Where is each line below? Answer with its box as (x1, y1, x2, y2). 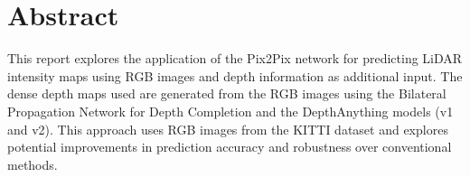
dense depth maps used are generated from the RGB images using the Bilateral (7, 84, 446, 103)
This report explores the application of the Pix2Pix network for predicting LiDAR (7, 49, 463, 68)
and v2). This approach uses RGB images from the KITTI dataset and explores (7, 119, 448, 138)
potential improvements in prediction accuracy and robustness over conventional (7, 137, 452, 156)
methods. (7, 154, 58, 173)
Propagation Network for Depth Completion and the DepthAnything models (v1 (7, 101, 454, 120)
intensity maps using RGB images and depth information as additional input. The (7, 66, 463, 85)
